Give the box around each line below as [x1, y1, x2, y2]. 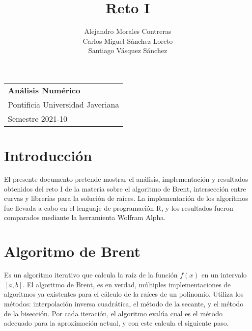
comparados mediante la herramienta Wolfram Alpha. [4, 212, 166, 222]
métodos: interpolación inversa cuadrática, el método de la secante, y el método [4, 298, 244, 308]
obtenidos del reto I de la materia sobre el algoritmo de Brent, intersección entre [4, 183, 246, 193]
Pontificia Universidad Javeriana [8, 98, 119, 110]
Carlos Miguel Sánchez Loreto [83, 35, 173, 46]
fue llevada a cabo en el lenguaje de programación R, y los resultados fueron [4, 202, 233, 213]
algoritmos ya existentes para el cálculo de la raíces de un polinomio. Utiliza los [4, 289, 244, 299]
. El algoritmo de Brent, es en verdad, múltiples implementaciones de [23, 279, 231, 289]
